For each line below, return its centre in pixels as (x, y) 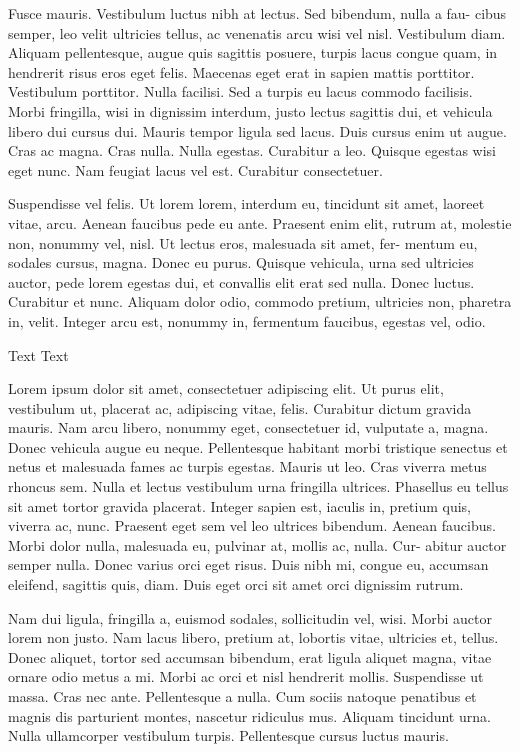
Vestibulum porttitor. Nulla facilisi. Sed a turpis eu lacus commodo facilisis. (240, 91)
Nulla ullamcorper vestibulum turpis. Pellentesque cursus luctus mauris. (228, 735)
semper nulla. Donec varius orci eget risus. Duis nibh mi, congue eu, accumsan (248, 564)
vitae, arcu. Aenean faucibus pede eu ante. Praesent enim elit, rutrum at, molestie (260, 222)
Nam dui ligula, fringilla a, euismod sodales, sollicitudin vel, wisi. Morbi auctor (250, 617)
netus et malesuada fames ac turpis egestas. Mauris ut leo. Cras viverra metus (247, 466)
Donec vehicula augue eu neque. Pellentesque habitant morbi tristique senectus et (258, 446)
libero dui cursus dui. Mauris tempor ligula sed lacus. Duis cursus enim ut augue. (257, 130)
